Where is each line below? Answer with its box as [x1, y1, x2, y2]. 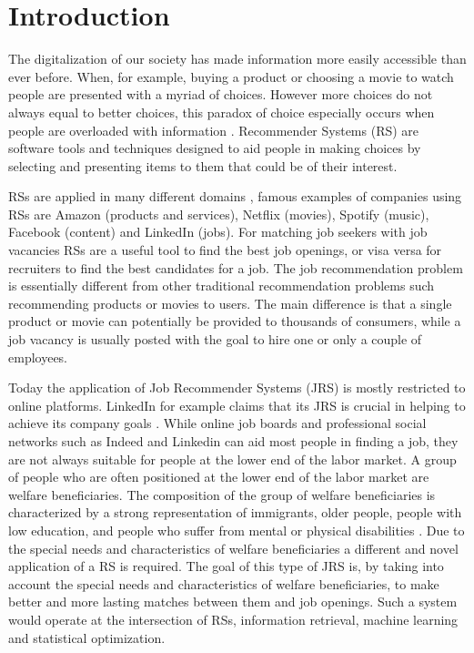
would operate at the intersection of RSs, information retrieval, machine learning [8, 609, 459, 628]
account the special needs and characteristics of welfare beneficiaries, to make [8, 574, 439, 593]
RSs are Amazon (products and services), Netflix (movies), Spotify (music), [8, 204, 429, 223]
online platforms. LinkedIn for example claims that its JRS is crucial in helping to [8, 395, 466, 414]
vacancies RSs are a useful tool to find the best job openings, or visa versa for [8, 240, 442, 260]
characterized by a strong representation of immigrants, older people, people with [8, 503, 462, 522]
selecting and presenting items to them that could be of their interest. [8, 156, 398, 175]
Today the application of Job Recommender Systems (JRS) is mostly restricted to [8, 378, 466, 397]
